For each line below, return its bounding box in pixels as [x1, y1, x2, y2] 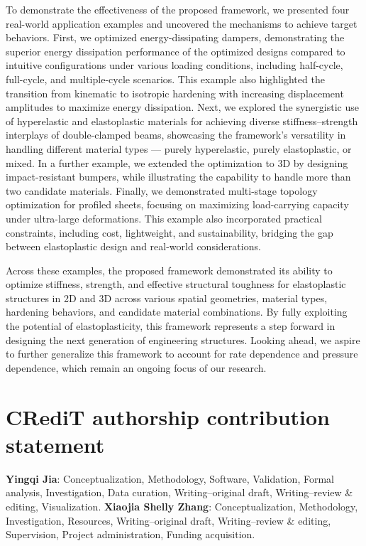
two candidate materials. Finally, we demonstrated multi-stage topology [6, 183, 318, 198]
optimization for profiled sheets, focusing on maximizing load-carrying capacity [6, 197, 349, 212]
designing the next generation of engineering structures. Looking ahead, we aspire [6, 332, 360, 347]
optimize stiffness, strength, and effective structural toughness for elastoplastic [6, 277, 346, 291]
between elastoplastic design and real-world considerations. [6, 239, 261, 254]
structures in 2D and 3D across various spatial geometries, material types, [6, 290, 328, 305]
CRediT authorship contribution [6, 402, 330, 431]
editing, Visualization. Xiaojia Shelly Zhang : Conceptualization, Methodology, [6, 498, 358, 513]
